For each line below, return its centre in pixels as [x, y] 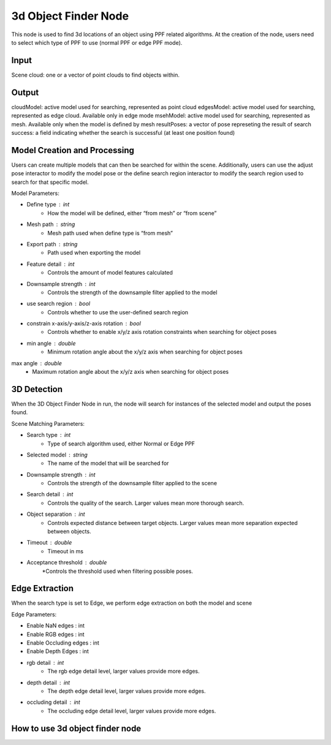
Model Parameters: [35, 193]
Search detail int [50, 494]
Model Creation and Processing [73, 150]
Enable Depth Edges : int [58, 651]
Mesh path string [51, 224]
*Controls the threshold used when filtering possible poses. [117, 571]
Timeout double [49, 543]
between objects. [69, 531]
